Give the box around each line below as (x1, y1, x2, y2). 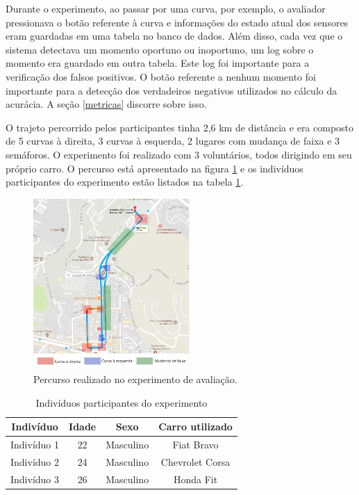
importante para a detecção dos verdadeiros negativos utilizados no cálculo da (6, 83, 337, 97)
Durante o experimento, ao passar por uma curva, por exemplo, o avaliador (6, 1, 326, 15)
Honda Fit (173, 471, 218, 486)
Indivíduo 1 (10, 437, 60, 452)
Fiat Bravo (172, 437, 219, 452)
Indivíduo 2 (10, 454, 60, 469)
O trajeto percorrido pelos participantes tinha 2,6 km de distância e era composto (6, 120, 354, 134)
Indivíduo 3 (10, 471, 60, 486)
